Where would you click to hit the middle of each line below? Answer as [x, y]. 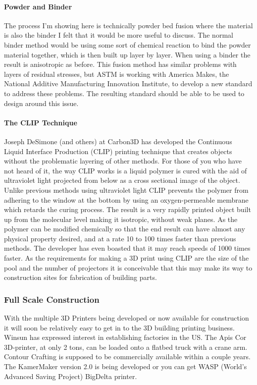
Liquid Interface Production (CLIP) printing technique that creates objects [118, 151]
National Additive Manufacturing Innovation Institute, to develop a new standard [128, 83]
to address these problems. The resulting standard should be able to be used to [124, 93]
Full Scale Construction [52, 299]
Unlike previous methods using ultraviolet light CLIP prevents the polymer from [126, 190]
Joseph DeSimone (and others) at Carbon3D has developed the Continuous [118, 141]
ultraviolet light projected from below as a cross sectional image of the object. [122, 180]
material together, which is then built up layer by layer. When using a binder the [127, 54]
